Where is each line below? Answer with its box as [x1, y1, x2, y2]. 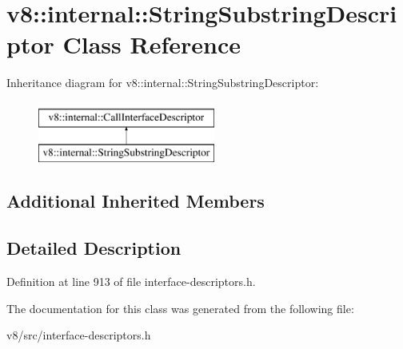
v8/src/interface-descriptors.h [6, 327, 151, 343]
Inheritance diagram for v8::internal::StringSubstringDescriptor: [6, 74, 319, 91]
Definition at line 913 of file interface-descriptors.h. [6, 273, 256, 290]
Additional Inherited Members [6, 188, 265, 213]
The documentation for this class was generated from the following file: [6, 299, 354, 316]
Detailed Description [6, 236, 182, 260]
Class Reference [62, 28, 241, 61]
